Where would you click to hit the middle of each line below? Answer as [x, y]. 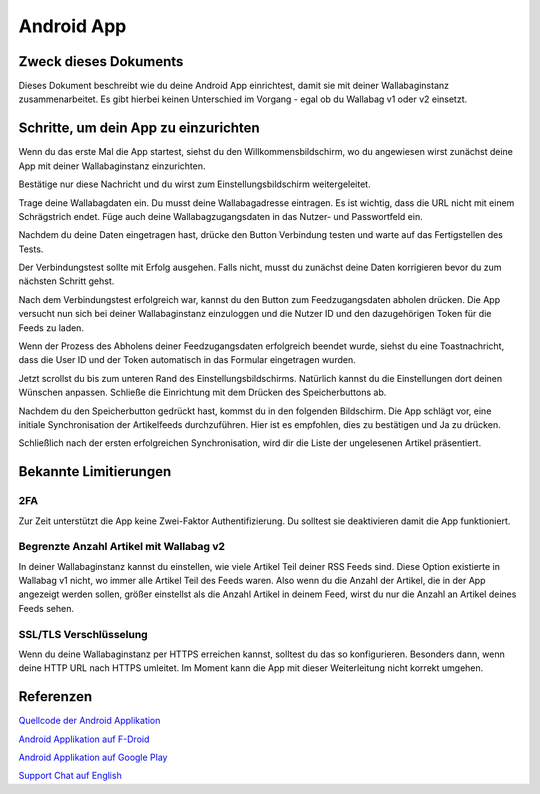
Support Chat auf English [70, 776]
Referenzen [55, 696]
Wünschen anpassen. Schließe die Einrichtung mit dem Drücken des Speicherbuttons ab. [202, 392]
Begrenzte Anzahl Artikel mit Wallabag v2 [121, 547]
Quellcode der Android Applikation [89, 721]
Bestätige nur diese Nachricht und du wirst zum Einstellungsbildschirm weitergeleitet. [194, 184]
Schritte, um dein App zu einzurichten [139, 128]
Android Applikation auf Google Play [93, 757]
